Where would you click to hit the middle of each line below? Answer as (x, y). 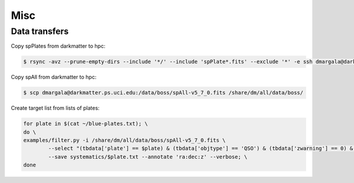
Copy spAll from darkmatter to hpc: (54, 77)
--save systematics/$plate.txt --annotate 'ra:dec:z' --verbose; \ (148, 157)
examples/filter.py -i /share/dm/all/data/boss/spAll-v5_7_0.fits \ (124, 140)
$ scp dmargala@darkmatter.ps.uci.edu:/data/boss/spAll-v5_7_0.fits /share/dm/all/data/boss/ (163, 93)
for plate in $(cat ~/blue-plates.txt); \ (86, 124)
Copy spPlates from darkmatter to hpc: (58, 46)
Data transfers (40, 31)
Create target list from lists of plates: (55, 108)
